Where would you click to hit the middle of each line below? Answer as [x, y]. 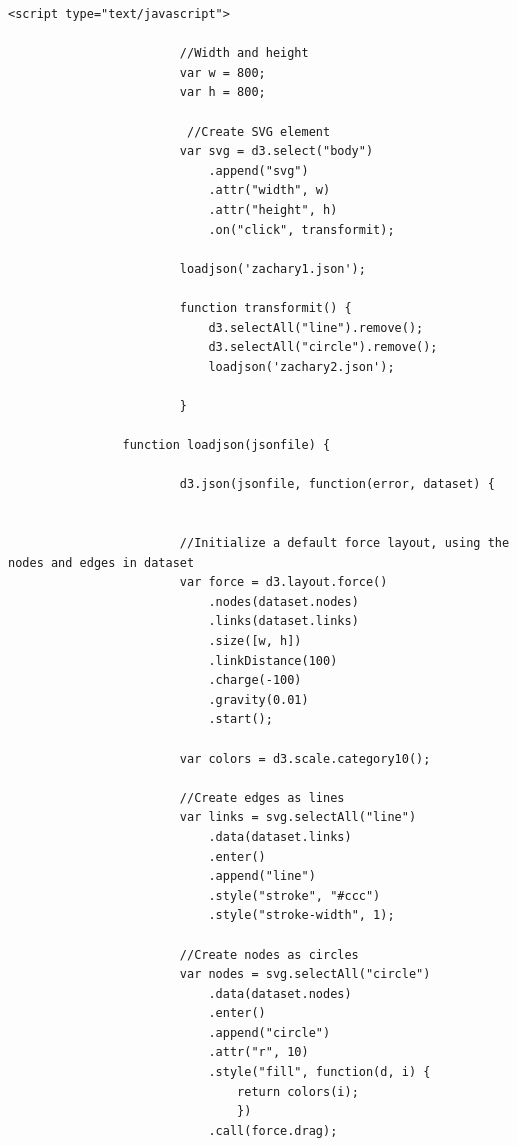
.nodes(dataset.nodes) [283, 601]
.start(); [240, 719]
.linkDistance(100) [273, 660]
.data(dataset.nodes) [280, 993]
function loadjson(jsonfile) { [226, 445]
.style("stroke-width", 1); [301, 915]
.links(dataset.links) [283, 621]
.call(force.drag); [273, 1130]
